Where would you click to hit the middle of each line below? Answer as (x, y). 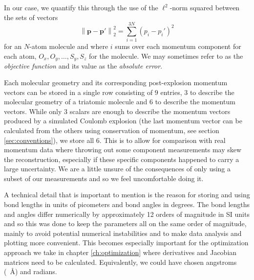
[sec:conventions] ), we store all (49, 140)
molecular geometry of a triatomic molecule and (76, 102)
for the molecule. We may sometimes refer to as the (166, 56)
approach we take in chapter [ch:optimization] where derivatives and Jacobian (120, 252)
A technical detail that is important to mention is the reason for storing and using (127, 195)
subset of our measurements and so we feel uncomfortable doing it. (104, 178)
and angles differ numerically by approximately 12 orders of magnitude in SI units (127, 214)
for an (13, 46)
